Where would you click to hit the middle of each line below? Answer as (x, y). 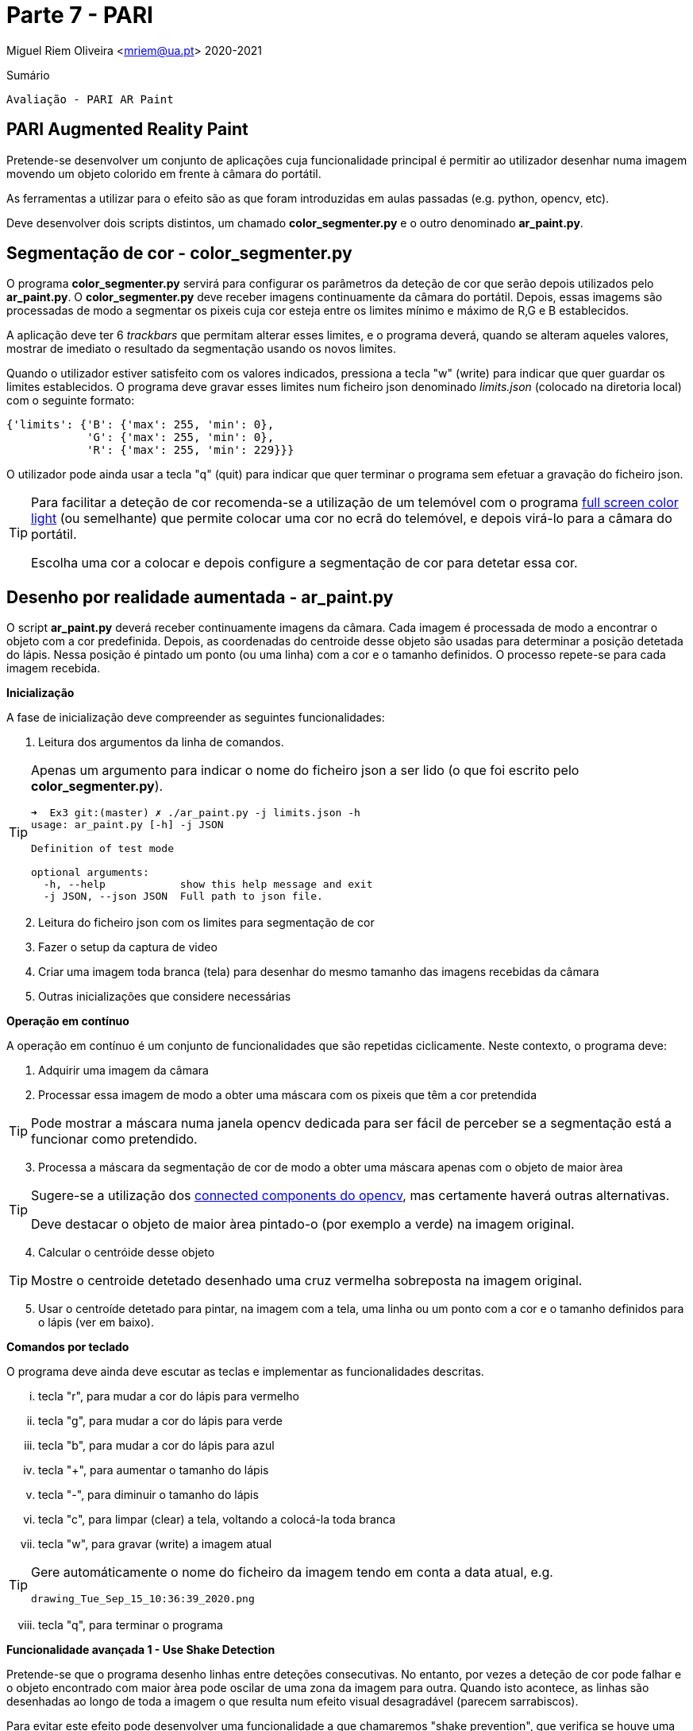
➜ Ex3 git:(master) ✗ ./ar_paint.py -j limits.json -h (196, 813)
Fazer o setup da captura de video (128, 947)
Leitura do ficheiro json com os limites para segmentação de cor (206, 923)
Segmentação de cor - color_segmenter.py (179, 254)
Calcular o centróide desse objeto (127, 1253)
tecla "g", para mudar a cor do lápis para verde (160, 1421)
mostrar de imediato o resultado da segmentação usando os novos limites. (201, 349)
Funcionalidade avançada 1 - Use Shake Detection (141, 1650)
